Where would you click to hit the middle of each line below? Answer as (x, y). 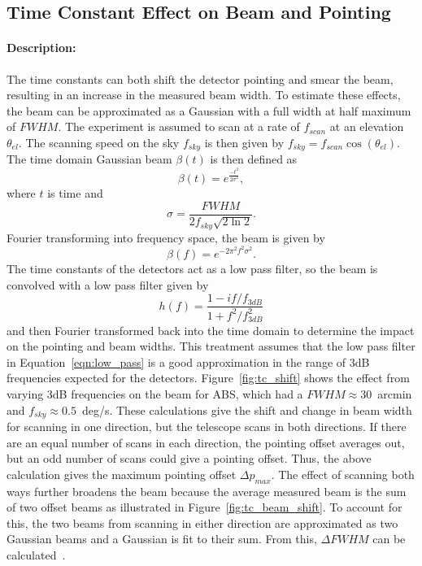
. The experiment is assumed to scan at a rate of (179, 126)
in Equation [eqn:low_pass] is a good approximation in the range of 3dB (188, 361)
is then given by (244, 142)
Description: (41, 48)
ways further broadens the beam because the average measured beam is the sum (207, 491)
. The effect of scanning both (343, 474)
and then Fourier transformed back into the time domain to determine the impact (211, 330)
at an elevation (367, 126)
